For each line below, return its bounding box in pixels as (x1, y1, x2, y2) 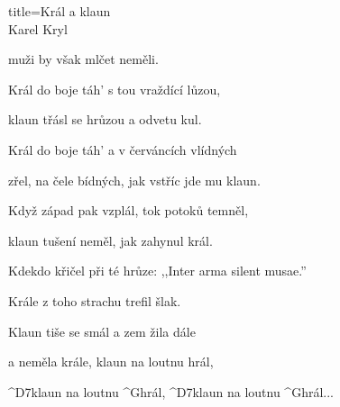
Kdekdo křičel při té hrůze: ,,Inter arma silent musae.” (8, 261, 307, 280)
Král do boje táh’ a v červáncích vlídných (8, 140, 237, 158)
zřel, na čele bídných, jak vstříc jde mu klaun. (8, 170, 261, 189)
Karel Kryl (8, 19, 68, 38)
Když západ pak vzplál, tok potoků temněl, (8, 201, 249, 220)
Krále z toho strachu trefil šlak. (8, 291, 181, 310)
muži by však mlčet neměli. (8, 50, 159, 68)
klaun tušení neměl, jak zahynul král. (8, 231, 213, 249)
